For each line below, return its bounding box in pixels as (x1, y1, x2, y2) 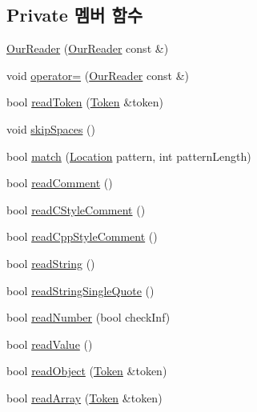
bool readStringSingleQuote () (6, 282, 155, 298)
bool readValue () (6, 335, 93, 352)
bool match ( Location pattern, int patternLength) (6, 147, 251, 164)
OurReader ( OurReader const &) (6, 40, 169, 57)
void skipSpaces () (6, 120, 96, 137)
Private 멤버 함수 (6, 2, 143, 27)
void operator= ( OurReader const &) (6, 66, 189, 83)
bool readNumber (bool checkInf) (6, 309, 171, 326)
